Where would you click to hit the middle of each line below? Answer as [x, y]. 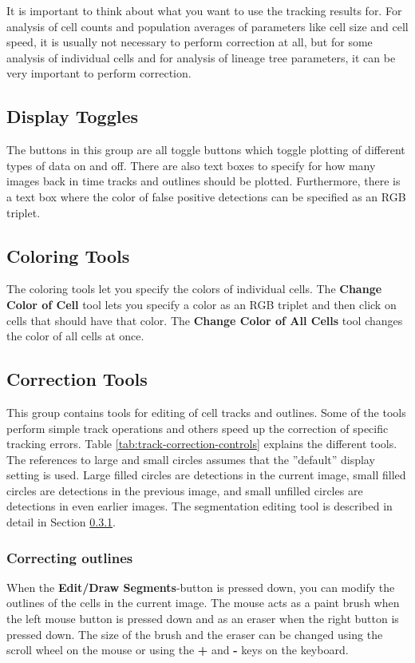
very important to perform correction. [99, 73]
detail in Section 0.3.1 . [61, 522]
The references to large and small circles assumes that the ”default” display [191, 459]
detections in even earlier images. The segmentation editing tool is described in [200, 506]
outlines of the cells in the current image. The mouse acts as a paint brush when [203, 603]
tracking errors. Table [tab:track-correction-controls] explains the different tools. [202, 444]
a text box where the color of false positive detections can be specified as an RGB [206, 196]
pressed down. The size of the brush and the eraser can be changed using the [195, 634]
